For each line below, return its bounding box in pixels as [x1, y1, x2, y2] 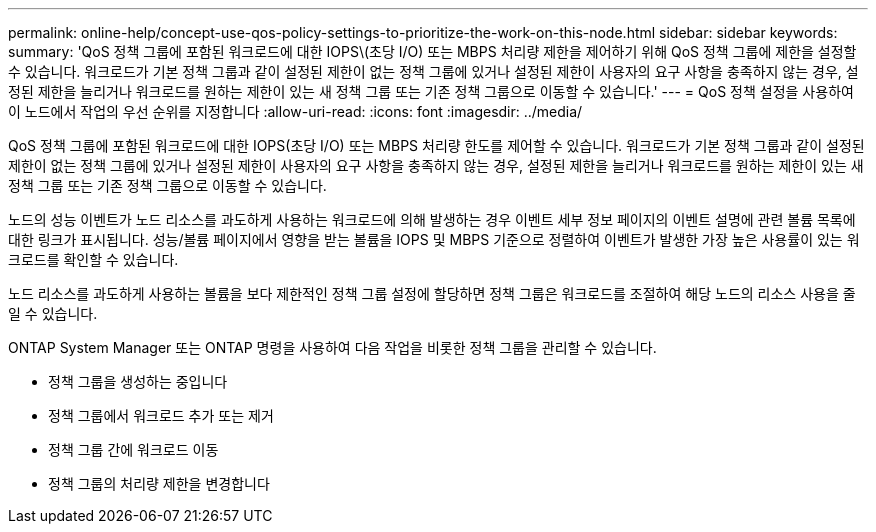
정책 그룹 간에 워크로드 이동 [48, 441, 219, 458]
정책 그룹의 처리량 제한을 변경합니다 [48, 475, 270, 492]
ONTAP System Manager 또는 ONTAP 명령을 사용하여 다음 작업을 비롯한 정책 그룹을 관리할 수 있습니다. [8, 339, 657, 356]
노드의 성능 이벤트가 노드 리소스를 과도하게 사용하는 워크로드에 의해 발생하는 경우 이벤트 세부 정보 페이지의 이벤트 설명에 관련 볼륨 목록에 [8, 211, 856, 228]
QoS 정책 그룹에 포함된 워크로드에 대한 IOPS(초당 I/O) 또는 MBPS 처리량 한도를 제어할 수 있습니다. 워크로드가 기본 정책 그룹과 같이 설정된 [8, 137, 865, 154]
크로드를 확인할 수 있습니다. [8, 251, 179, 268]
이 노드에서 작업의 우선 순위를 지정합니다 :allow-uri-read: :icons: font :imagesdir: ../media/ [8, 103, 583, 120]
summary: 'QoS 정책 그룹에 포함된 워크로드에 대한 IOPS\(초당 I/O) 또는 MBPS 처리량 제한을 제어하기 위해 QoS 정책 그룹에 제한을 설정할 [8, 43, 857, 60]
